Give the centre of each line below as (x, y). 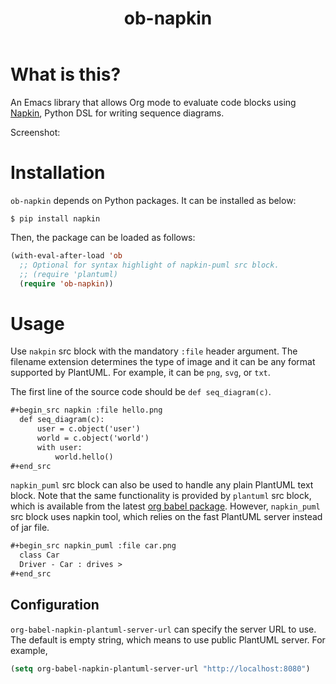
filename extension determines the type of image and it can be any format (163, 362)
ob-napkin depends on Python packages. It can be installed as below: (153, 200)
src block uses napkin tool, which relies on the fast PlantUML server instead (166, 517)
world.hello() (84, 457)
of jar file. (30, 528)
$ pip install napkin (55, 218)
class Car (39, 555)
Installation (58, 173)
